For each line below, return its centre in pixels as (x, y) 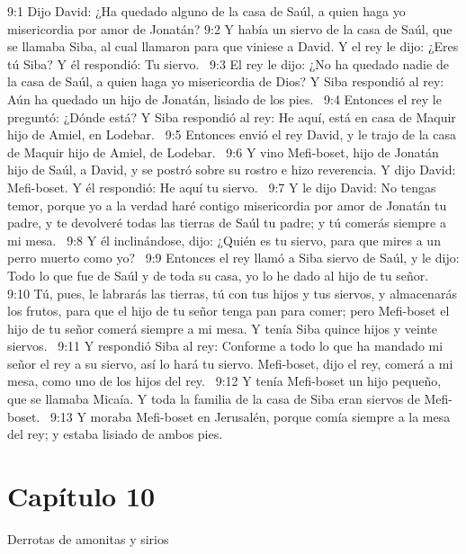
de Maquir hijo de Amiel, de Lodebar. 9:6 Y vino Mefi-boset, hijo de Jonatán (223, 152)
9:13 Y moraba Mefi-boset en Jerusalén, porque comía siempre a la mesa (250, 416)
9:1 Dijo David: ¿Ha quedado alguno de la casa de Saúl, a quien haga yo (206, 11)
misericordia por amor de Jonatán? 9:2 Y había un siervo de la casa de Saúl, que (230, 28)
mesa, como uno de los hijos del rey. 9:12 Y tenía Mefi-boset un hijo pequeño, (224, 381)
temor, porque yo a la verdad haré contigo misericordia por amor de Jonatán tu (227, 205)
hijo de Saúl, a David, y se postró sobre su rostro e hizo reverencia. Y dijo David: (232, 170)
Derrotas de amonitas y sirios (88, 538)
